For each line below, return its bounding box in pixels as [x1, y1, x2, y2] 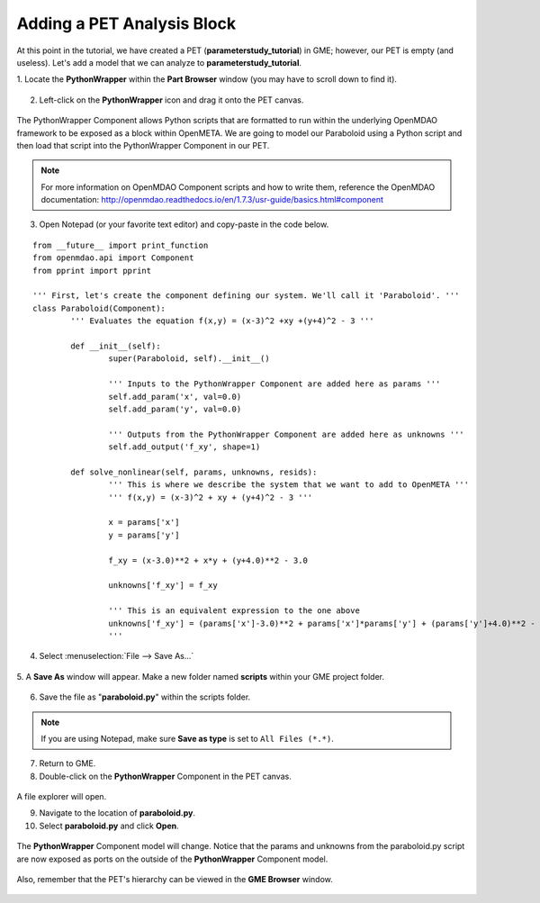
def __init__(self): [70, 340, 161, 351]
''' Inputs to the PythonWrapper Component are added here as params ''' [108, 379, 441, 389]
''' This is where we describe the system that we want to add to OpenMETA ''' [108, 480, 470, 490]
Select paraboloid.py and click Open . [39, 820, 179, 831]
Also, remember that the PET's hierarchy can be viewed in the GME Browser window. [16, 874, 333, 885]
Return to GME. [39, 758, 96, 769]
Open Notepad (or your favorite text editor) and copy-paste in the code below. [39, 219, 329, 230]
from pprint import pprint [32, 266, 152, 275]
